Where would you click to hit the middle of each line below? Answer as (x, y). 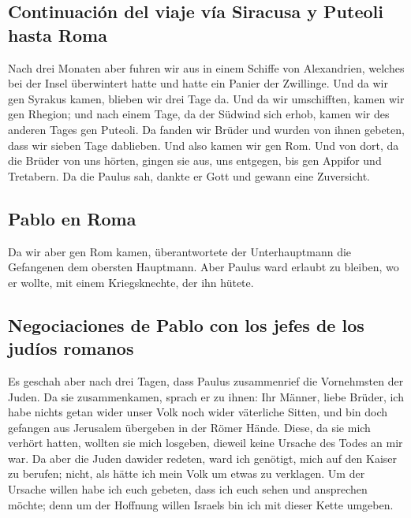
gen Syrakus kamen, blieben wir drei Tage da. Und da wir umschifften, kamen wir (206, 98)
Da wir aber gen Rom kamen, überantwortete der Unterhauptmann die (180, 251)
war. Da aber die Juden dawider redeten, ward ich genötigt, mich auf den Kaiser (203, 458)
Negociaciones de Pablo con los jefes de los (186, 324)
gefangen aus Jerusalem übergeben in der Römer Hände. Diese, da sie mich (189, 427)
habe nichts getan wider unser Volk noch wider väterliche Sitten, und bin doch (198, 412)
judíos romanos (71, 348)
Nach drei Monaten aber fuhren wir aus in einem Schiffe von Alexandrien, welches (206, 67)
